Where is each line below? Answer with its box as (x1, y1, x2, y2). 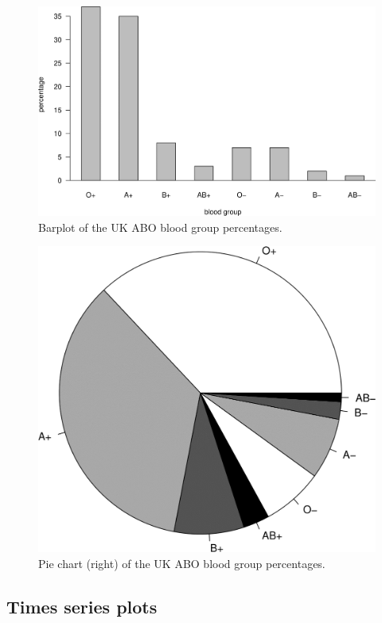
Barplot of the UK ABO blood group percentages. (38, 218, 283, 235)
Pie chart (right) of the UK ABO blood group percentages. (38, 554, 325, 571)
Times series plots (6, 594, 158, 618)
